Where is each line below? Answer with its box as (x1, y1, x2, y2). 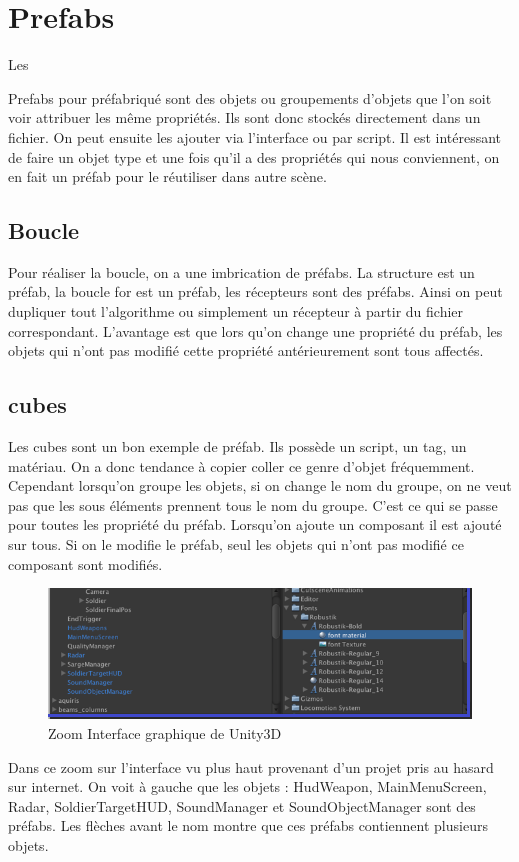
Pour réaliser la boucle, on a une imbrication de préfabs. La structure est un (8, 261, 475, 282)
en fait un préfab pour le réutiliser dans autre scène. (8, 166, 327, 187)
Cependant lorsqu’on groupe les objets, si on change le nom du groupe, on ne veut (8, 475, 512, 496)
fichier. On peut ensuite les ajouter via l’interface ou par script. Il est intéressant (8, 126, 502, 147)
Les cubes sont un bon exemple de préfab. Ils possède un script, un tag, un (8, 436, 467, 457)
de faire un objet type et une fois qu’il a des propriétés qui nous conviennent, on (8, 146, 500, 167)
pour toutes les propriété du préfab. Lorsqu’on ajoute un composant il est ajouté (8, 514, 502, 535)
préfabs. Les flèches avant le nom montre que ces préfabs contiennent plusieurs (8, 815, 488, 836)
